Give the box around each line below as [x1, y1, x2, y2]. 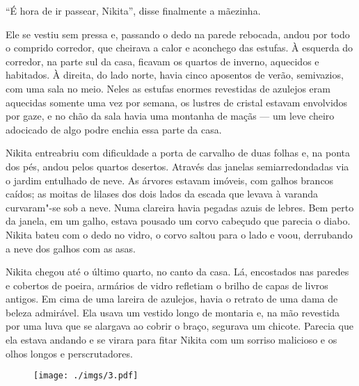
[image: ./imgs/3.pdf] [33, 371, 138, 381]
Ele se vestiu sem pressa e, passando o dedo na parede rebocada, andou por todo [6, 26, 350, 41]
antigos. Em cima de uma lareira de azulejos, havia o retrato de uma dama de [6, 291, 338, 306]
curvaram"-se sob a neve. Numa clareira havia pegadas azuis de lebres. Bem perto [6, 200, 354, 214]
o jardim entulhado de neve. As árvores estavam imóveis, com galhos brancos [6, 172, 334, 187]
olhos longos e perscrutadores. [6, 346, 133, 360]
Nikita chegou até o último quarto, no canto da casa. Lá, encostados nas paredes [6, 264, 349, 279]
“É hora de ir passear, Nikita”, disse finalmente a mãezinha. [6, 3, 261, 17]
